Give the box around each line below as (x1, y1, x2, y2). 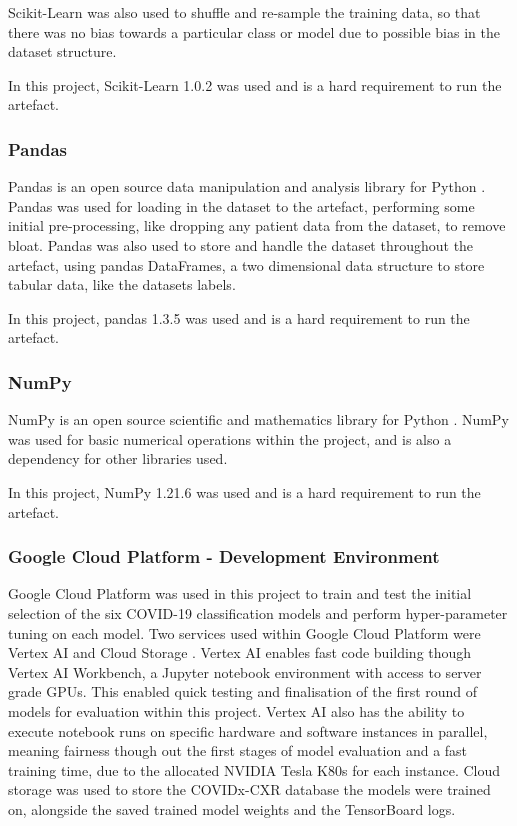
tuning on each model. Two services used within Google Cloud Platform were (8, 622, 481, 643)
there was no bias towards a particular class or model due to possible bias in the (8, 21, 500, 42)
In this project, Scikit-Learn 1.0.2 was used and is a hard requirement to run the (8, 74, 502, 95)
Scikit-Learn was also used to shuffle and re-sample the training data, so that (8, 2, 481, 22)
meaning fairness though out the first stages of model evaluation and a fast (8, 740, 468, 761)
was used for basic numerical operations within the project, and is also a (8, 428, 452, 449)
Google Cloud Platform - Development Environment (8, 544, 440, 569)
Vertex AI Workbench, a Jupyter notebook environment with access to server (8, 661, 482, 682)
